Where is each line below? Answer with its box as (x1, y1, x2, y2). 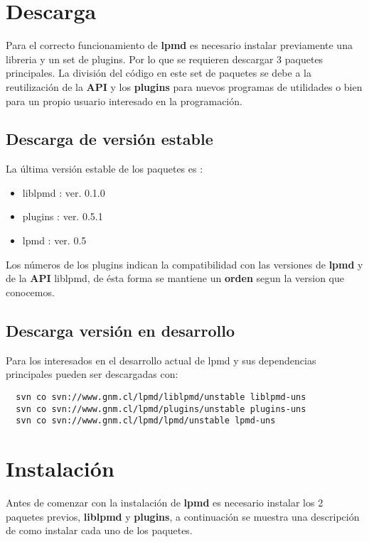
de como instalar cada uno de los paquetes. (6, 523, 193, 538)
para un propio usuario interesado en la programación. (6, 93, 242, 108)
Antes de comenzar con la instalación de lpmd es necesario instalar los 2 (6, 494, 323, 509)
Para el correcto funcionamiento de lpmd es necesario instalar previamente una (6, 38, 353, 53)
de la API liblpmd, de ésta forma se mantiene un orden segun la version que (6, 271, 345, 286)
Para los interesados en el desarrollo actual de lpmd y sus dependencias (6, 352, 316, 367)
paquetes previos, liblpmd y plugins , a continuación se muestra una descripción (6, 509, 360, 524)
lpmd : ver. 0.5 (22, 233, 87, 248)
